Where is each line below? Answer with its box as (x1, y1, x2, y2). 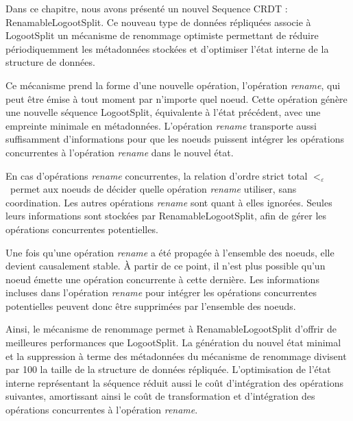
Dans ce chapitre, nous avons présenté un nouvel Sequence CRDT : (5, 1, 288, 15)
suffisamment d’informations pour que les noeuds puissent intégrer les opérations (5, 132, 345, 146)
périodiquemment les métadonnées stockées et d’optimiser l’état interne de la (5, 41, 329, 56)
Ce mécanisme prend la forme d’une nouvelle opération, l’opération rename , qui (5, 77, 341, 92)
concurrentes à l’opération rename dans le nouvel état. (5, 145, 234, 159)
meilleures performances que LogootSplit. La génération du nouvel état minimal (5, 335, 341, 350)
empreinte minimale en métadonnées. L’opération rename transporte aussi (5, 118, 317, 132)
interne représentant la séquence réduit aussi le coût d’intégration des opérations (5, 375, 344, 389)
